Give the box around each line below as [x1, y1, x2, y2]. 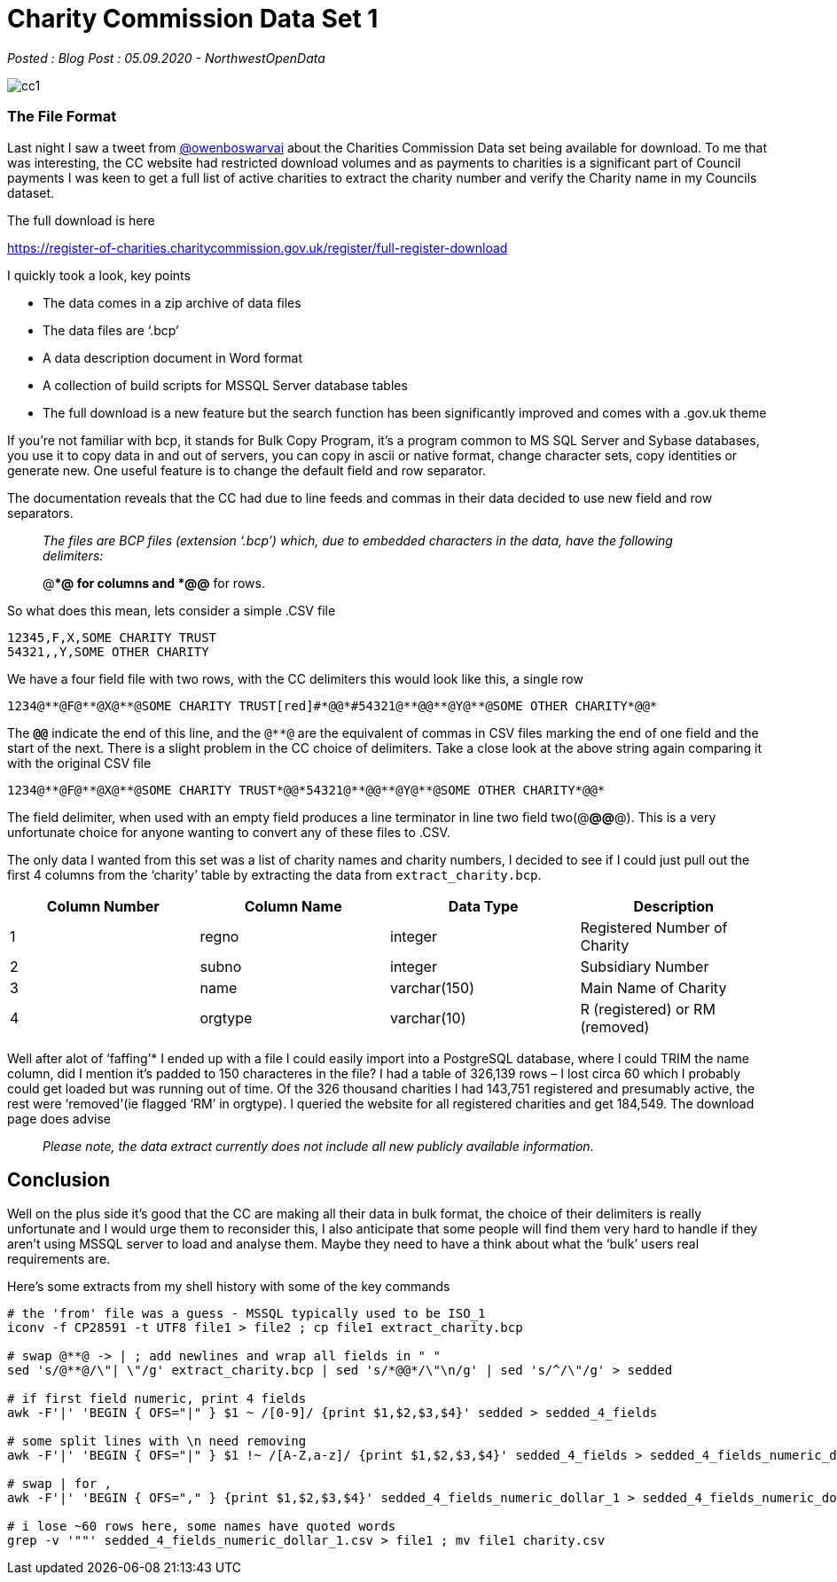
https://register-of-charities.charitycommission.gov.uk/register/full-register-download [7, 239, 508, 255]
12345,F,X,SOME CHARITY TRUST [7, 630, 217, 645]
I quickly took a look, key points [7, 267, 191, 283]
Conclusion [7, 1168, 111, 1191]
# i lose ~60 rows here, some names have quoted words [7, 1519, 396, 1534]
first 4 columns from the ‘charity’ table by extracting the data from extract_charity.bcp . [7, 866, 542, 882]
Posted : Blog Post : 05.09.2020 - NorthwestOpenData [7, 50, 325, 66]
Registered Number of [580, 918, 728, 936]
